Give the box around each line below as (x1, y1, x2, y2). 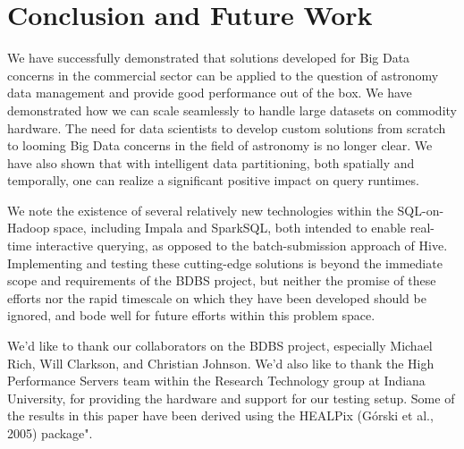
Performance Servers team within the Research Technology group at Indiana (7, 371, 426, 390)
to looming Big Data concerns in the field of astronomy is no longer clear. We (7, 136, 433, 155)
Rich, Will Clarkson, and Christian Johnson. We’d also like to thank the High (7, 353, 434, 372)
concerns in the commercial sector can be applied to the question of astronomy (7, 65, 439, 84)
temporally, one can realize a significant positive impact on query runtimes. (7, 171, 419, 190)
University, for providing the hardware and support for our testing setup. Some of (7, 388, 455, 407)
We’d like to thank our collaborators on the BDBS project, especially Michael (7, 336, 433, 355)
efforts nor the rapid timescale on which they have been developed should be (7, 288, 426, 307)
